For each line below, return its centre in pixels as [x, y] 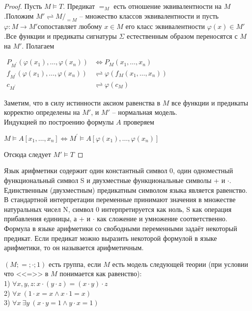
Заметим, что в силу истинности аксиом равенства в [82, 102]
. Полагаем [38, 45]
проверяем [139, 121]
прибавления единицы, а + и [47, 219]
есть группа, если [75, 264]
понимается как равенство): [101, 273]
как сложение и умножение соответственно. [162, 219]
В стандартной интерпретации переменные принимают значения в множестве [120, 199]
